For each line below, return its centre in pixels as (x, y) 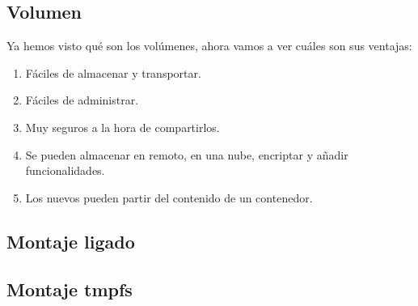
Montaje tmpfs (70, 289)
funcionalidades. (65, 170)
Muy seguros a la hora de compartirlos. (122, 127)
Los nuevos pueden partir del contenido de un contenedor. (169, 197)
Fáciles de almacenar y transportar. (113, 72)
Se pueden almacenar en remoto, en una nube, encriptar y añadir (187, 154)
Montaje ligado (71, 241)
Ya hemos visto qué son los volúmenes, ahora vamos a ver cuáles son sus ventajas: (209, 46)
